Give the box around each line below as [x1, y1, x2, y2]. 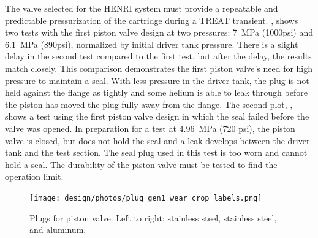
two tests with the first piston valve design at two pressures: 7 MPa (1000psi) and [5, 26, 314, 39]
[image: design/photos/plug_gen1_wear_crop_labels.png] [29, 193, 262, 202]
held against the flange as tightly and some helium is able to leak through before [5, 86, 308, 99]
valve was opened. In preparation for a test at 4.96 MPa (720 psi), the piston [5, 121, 295, 134]
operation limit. [5, 170, 64, 183]
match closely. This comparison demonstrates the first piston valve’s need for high [5, 61, 313, 74]
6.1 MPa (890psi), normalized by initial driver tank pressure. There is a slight [5, 37, 298, 50]
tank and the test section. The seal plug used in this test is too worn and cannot [5, 146, 308, 159]
